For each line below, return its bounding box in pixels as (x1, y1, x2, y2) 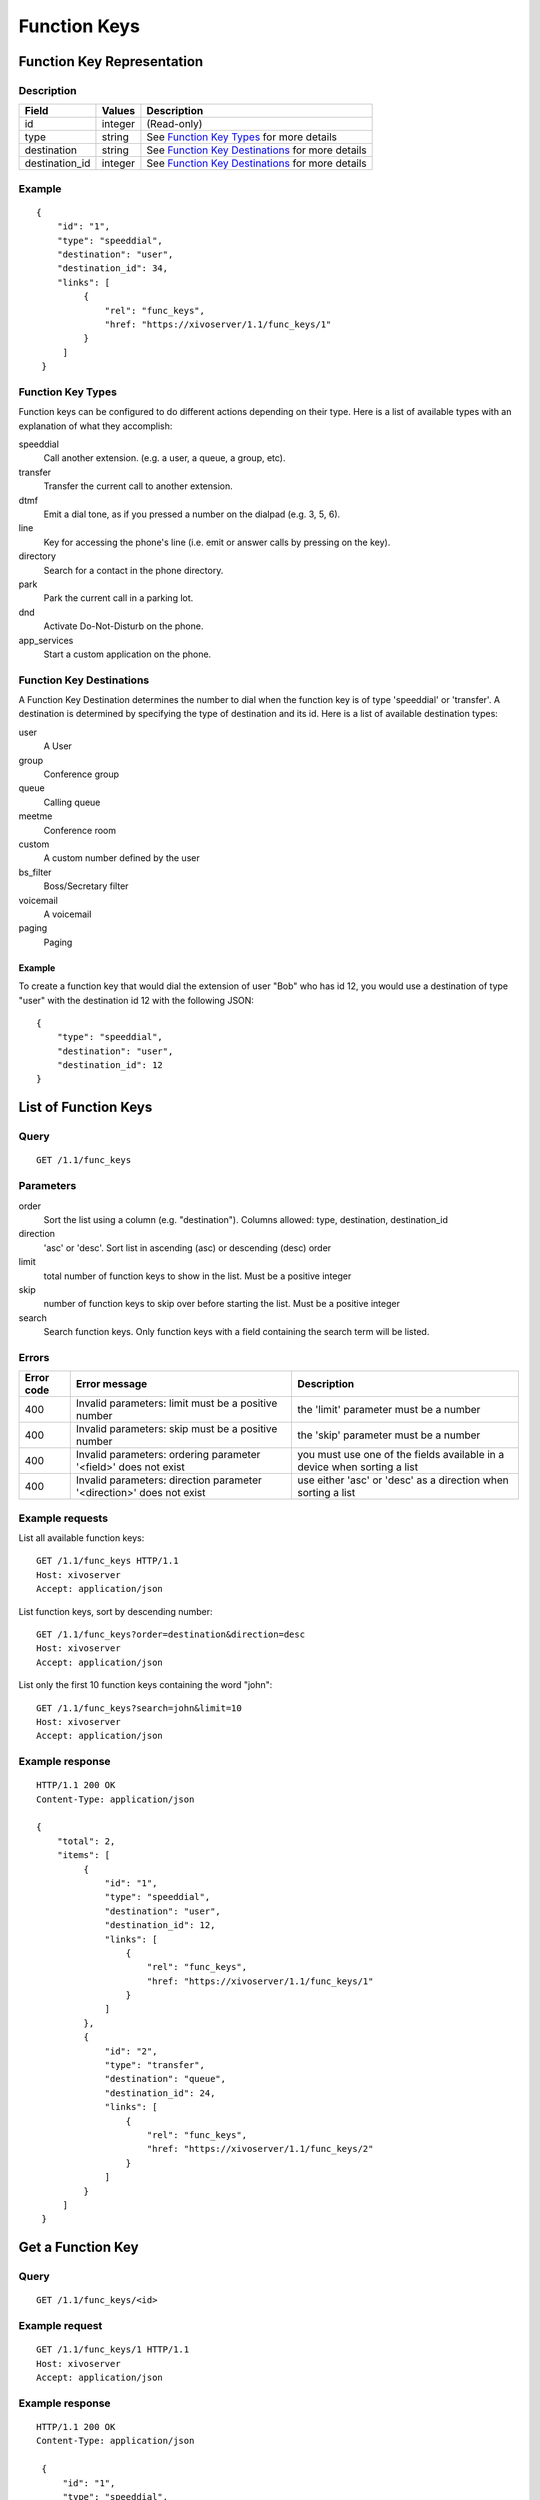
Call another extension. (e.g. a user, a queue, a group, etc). (43, 452, 286, 464)
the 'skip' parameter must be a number (297, 1428, 481, 1442)
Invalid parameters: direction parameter (75, 1473, 262, 1487)
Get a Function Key (18, 2239, 139, 2256)
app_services (18, 634, 74, 646)
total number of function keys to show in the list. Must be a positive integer (43, 1270, 352, 1282)
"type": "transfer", (104, 2060, 205, 2071)
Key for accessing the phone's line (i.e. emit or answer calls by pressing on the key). (43, 536, 391, 548)
